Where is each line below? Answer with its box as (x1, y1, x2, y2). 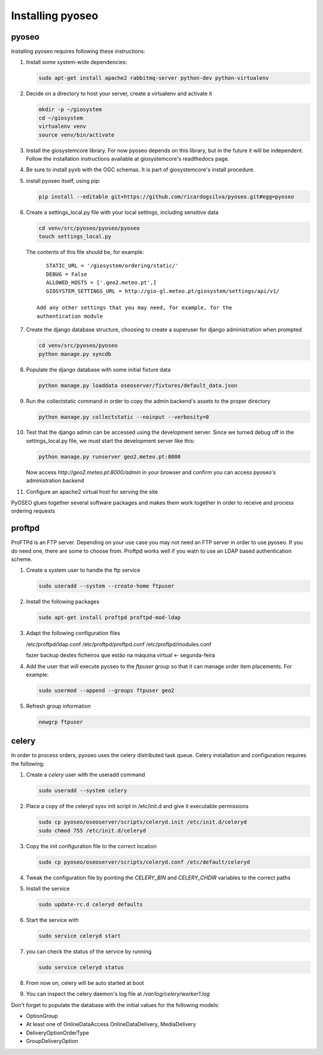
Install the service (26, 885, 70, 892)
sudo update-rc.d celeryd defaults (38, 901, 143, 908)
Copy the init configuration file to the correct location (26, 842, 157, 849)
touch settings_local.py (38, 233, 112, 240)
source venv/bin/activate (38, 131, 115, 138)
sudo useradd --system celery (38, 787, 127, 794)
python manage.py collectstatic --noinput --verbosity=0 (38, 414, 209, 420)
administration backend (26, 477, 84, 484)
